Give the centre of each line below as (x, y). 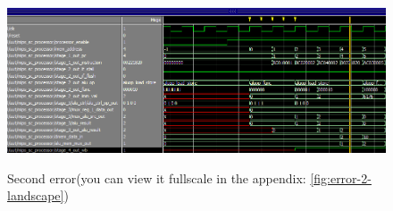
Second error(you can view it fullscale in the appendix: (157, 177)
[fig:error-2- (341, 177)
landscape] (36, 195)
